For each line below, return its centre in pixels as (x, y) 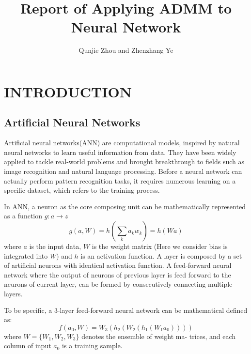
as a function (23, 216)
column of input (28, 346)
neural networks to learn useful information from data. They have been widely (120, 152)
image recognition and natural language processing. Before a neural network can (123, 171)
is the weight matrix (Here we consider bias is (160, 246)
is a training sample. (92, 346)
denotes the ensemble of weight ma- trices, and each (159, 336)
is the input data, (55, 246)
